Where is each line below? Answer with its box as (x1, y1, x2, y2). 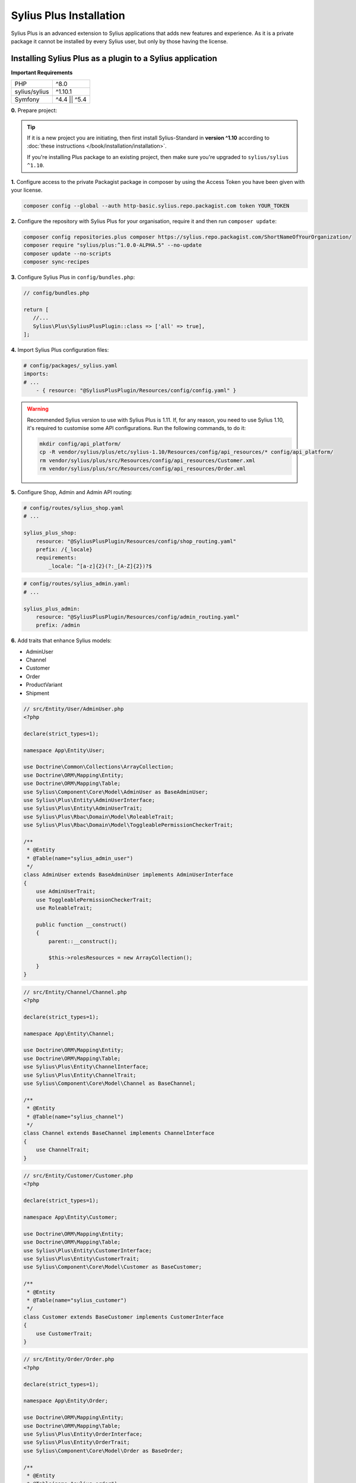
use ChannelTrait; (36, 1147, 90, 1153)
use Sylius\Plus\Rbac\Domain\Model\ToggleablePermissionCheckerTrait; (23, 822, 234, 829)
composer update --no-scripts (23, 250, 112, 257)
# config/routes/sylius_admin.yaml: (23, 580, 131, 587)
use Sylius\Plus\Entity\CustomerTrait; (23, 1255, 139, 1262)
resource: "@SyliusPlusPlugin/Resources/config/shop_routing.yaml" (36, 537, 237, 545)
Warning (27, 405, 49, 412)
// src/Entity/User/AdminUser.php (23, 705, 124, 712)
